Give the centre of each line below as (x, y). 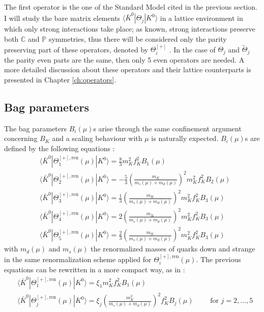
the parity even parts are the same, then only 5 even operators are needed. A (124, 59)
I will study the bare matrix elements (62, 18)
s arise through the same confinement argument (167, 128)
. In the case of (192, 49)
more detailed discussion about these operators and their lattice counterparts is (128, 69)
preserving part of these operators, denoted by (76, 49)
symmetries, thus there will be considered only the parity (138, 38)
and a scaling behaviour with (97, 138)
